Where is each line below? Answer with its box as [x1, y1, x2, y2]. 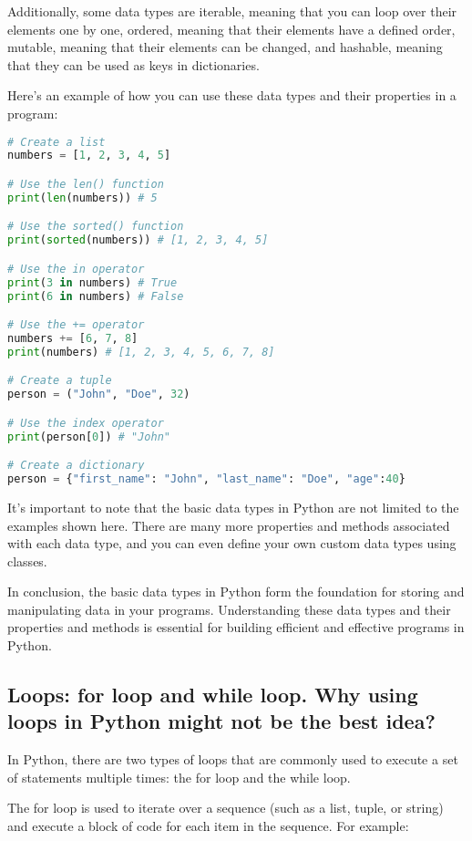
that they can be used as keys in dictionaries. [7, 55, 260, 74]
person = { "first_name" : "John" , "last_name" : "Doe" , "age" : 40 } [7, 472, 405, 486]
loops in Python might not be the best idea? [7, 707, 436, 735]
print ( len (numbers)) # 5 [7, 191, 158, 204]
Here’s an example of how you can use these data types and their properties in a [7, 86, 457, 105]
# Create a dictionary [7, 459, 145, 472]
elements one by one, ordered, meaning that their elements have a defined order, [7, 19, 456, 38]
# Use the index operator [7, 416, 164, 430]
